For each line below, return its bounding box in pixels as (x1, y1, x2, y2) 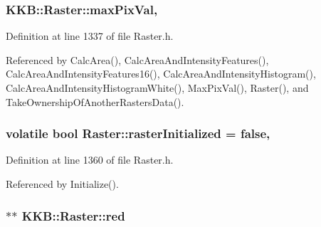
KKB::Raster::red (21, 206, 125, 224)
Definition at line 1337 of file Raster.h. (6, 28, 174, 43)
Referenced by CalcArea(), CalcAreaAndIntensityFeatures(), (6, 52, 269, 67)
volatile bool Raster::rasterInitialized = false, (6, 125, 270, 142)
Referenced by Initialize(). (6, 176, 119, 191)
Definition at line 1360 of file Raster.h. (6, 152, 174, 167)
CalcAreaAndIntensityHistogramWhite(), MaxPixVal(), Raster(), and (6, 80, 309, 95)
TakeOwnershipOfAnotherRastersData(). (6, 94, 184, 109)
